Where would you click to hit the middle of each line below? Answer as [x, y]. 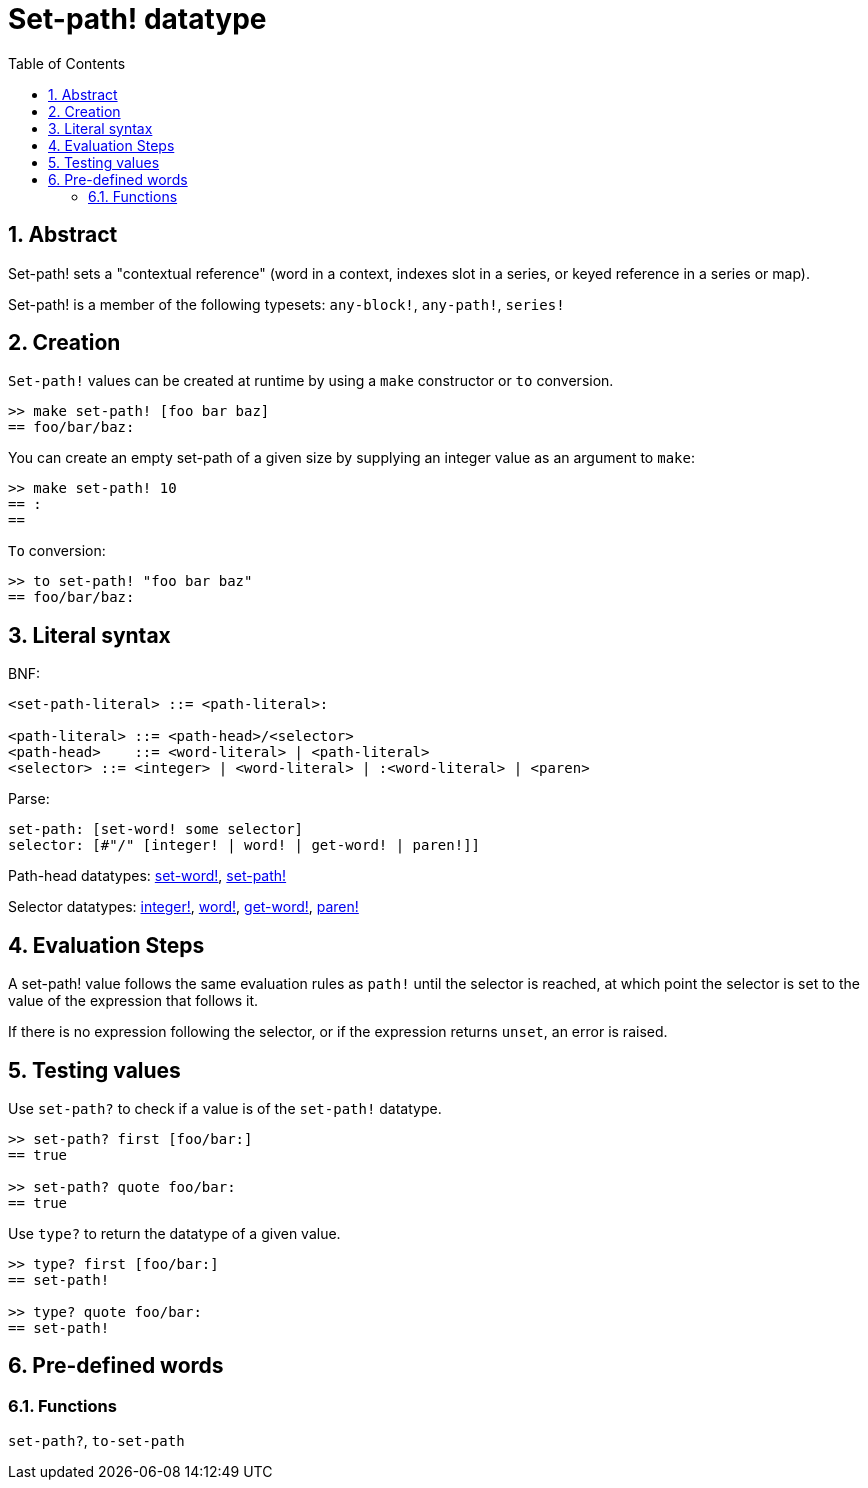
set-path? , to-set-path [96, 1441]
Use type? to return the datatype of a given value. [174, 1233]
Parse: [29, 799]
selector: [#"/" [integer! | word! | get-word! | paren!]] [244, 845]
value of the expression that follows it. [133, 1001]
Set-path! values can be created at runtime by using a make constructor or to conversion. [311, 381]
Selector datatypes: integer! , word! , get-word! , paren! [183, 907]
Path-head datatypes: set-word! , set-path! [147, 876]
